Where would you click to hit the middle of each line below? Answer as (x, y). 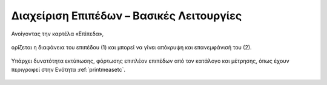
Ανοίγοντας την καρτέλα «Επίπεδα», (58, 34)
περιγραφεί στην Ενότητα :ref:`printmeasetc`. (68, 69)
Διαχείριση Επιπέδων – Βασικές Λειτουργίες (127, 16)
